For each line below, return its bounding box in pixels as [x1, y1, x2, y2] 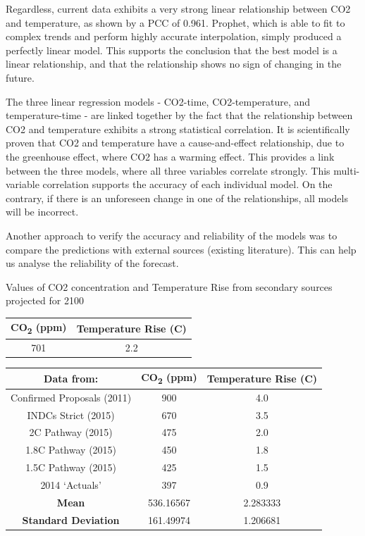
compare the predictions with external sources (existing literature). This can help [6, 242, 357, 256]
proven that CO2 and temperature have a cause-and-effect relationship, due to [6, 135, 345, 150]
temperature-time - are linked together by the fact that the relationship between [6, 108, 353, 123]
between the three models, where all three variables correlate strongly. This [6, 163, 330, 177]
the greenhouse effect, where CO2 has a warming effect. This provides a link [6, 149, 335, 163]
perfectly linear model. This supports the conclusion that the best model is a [6, 42, 338, 57]
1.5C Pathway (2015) [25, 460, 117, 475]
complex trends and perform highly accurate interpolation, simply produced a [6, 29, 342, 44]
